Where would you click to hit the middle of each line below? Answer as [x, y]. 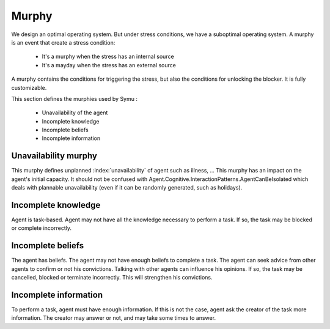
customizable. [29, 87]
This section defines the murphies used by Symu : [74, 98]
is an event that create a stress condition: [63, 42]
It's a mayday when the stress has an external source [109, 65]
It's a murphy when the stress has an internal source [108, 57]
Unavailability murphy [54, 156]
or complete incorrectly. [41, 228]
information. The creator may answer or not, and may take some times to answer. [114, 318]
